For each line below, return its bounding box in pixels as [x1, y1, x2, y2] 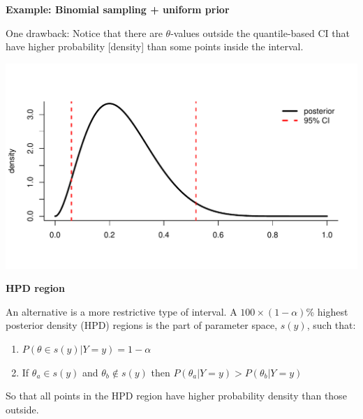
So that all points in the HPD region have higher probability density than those [6, 388, 347, 403]
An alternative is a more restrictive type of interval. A [6, 304, 237, 318]
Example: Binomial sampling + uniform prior [6, 2, 230, 16]
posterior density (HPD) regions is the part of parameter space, [6, 318, 278, 332]
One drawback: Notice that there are [6, 25, 163, 40]
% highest [306, 304, 348, 318]
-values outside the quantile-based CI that [170, 25, 350, 40]
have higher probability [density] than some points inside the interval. [6, 39, 304, 54]
